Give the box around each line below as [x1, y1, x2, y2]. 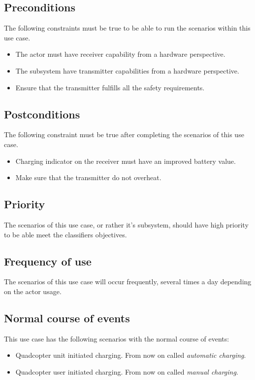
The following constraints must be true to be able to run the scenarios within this [4, 23, 251, 33]
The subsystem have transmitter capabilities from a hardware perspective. [15, 65, 239, 76]
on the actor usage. [4, 286, 62, 296]
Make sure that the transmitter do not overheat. [15, 172, 161, 183]
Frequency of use [4, 253, 92, 268]
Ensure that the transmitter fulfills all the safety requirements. [15, 82, 205, 92]
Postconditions [4, 106, 80, 121]
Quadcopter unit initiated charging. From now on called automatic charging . [15, 350, 246, 360]
